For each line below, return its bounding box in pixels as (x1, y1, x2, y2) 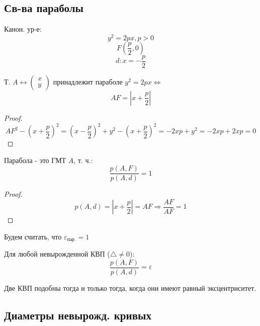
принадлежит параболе (53, 76, 123, 87)
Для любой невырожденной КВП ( (4, 249, 110, 259)
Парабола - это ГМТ (4, 154, 66, 165)
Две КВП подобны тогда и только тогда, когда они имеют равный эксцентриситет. (4, 283, 256, 293)
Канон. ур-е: (4, 24, 42, 34)
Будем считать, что (4, 231, 62, 241)
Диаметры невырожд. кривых (4, 307, 151, 323)
